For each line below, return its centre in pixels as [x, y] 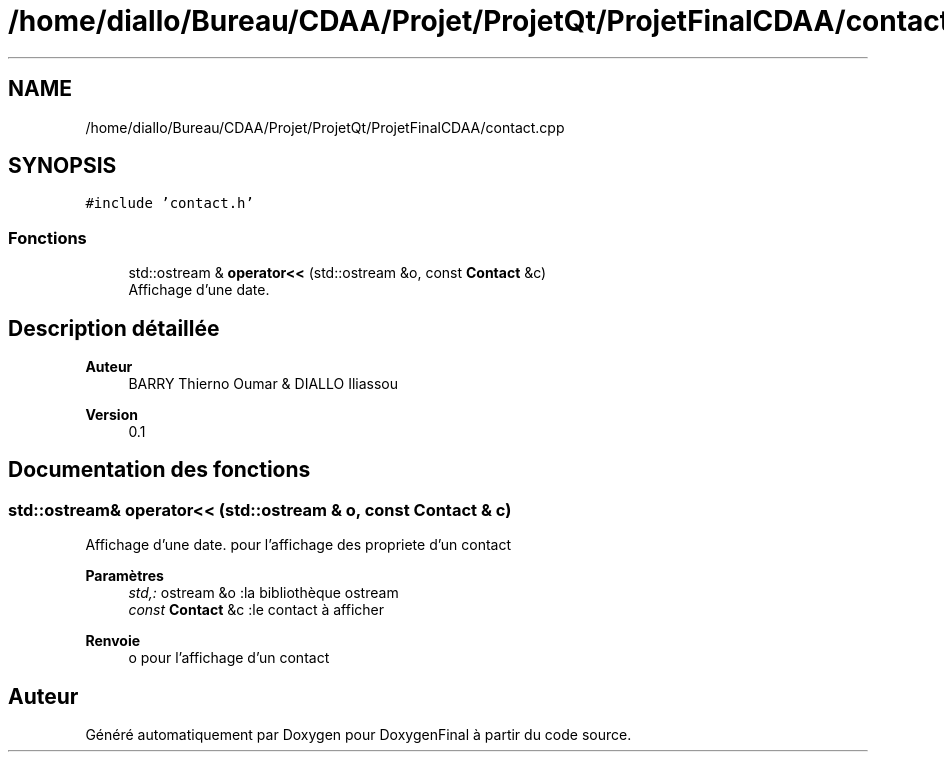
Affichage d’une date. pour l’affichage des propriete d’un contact [298, 545]
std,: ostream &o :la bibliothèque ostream [263, 593]
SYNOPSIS [62, 166]
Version [111, 415]
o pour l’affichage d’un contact [229, 658]
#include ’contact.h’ [169, 203]
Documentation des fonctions [159, 470]
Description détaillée [114, 328]
